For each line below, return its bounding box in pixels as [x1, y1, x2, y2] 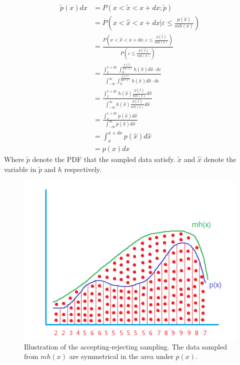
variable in [4, 163, 36, 174]
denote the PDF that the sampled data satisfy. [32, 154, 175, 164]
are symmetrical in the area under [69, 351, 173, 361]
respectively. [64, 163, 101, 174]
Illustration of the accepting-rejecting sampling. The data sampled [24, 341, 227, 351]
